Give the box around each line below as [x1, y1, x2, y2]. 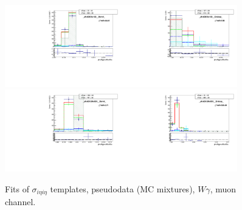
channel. [5, 195, 36, 208]
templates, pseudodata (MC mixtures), [50, 182, 195, 195]
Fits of [5, 182, 29, 195]
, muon [210, 182, 237, 195]
